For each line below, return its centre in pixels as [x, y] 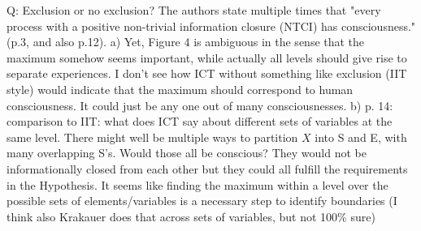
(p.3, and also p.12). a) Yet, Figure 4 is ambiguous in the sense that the [186, 42]
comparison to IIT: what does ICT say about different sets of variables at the [200, 121]
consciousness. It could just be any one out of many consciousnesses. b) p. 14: [200, 105]
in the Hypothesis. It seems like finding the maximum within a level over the [197, 184]
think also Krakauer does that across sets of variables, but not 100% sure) [191, 216]
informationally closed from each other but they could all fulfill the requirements [207, 168]
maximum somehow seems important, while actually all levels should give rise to [207, 57]
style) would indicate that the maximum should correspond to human [180, 89]
